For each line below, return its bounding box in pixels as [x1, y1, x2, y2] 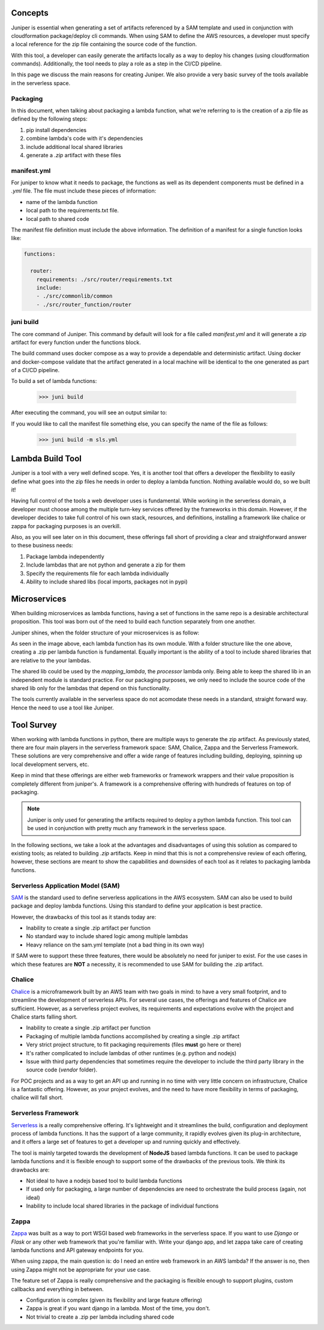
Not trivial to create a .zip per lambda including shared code [26, 1313, 175, 1320]
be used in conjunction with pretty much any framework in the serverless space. [27, 825, 226, 832]
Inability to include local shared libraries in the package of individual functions [26, 1202, 219, 1209]
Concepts [11, 8, 49, 18]
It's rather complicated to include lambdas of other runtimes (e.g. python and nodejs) [26, 1049, 237, 1056]
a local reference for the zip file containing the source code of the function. [11, 41, 197, 48]
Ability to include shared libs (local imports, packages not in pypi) [26, 578, 188, 585]
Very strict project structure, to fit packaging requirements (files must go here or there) [26, 1041, 242, 1049]
